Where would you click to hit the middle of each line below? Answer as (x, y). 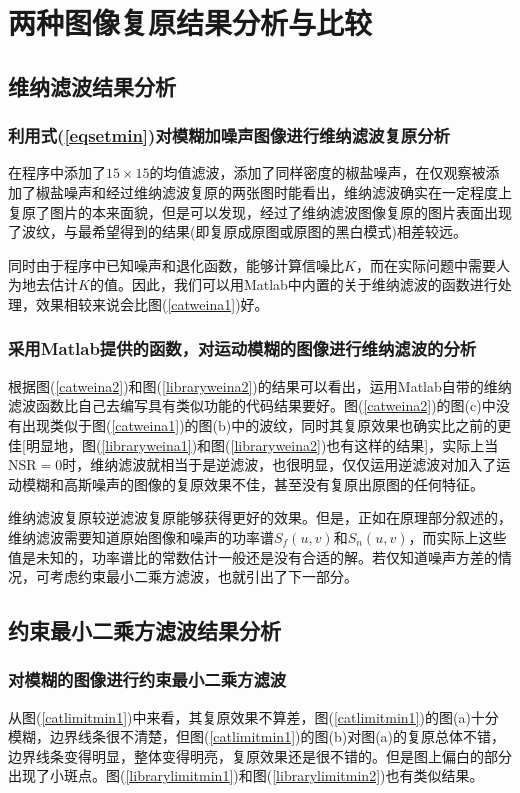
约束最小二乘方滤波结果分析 (144, 630)
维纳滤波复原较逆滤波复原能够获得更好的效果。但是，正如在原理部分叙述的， (260, 517)
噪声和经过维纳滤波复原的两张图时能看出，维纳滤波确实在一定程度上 (287, 191)
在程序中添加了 (57, 172)
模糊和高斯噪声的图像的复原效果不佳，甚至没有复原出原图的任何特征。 (252, 483)
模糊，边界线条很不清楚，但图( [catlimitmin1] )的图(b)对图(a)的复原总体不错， (257, 736)
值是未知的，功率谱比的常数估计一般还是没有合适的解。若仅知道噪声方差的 (253, 556)
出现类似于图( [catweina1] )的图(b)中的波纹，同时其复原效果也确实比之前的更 (266, 424)
